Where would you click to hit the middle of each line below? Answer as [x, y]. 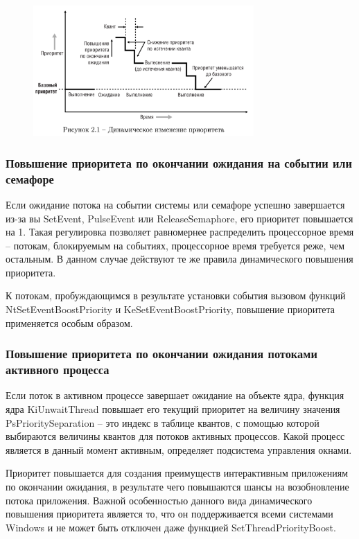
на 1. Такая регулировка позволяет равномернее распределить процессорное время [180, 232]
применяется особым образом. [69, 322]
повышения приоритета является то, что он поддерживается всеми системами [169, 514]
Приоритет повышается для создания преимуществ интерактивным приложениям [177, 473]
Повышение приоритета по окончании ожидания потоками [161, 354]
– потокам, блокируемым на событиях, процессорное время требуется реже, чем [175, 245]
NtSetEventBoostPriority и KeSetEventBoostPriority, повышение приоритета [170, 309]
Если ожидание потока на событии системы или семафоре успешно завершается [175, 204]
